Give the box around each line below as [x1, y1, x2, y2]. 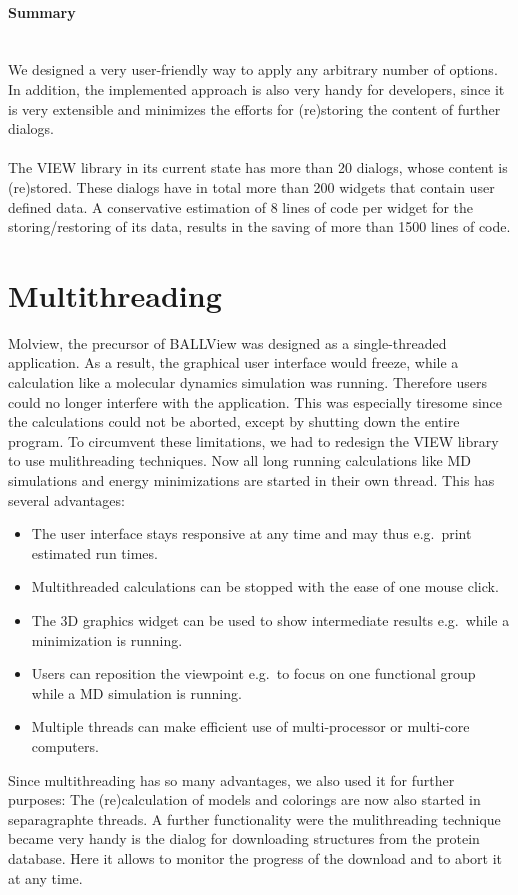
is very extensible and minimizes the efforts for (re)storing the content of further [8, 98, 501, 119]
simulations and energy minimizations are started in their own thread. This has [8, 470, 495, 491]
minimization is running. [31, 629, 183, 650]
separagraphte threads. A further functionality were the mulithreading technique [8, 808, 501, 829]
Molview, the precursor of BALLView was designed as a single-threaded [8, 332, 447, 353]
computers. [31, 735, 99, 756]
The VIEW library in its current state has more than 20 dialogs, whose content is [8, 157, 508, 178]
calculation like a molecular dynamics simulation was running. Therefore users [8, 372, 487, 393]
